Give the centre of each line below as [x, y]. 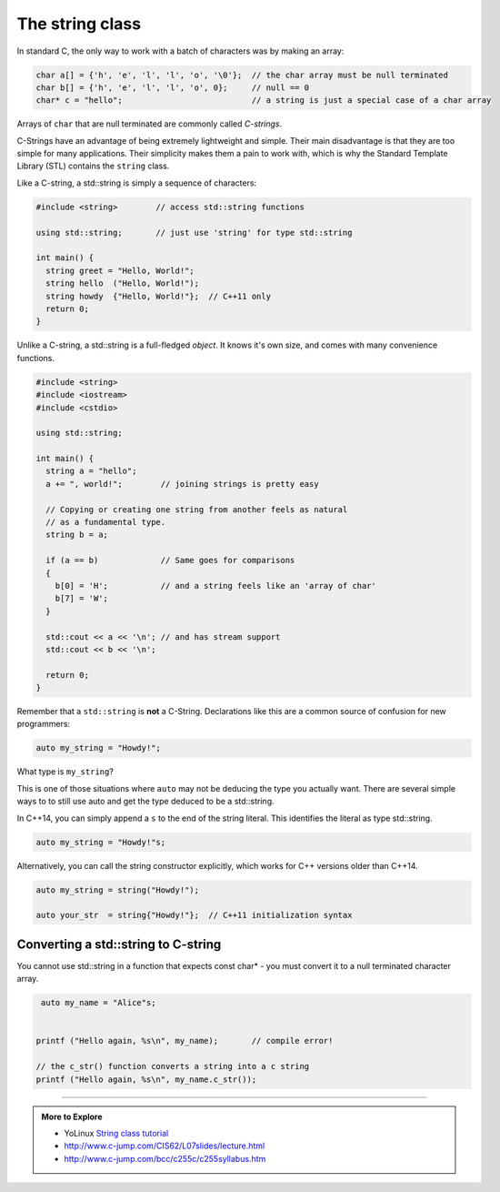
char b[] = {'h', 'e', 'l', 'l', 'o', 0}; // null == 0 [173, 87]
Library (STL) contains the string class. [93, 166]
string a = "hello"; [91, 471]
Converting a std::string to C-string [119, 944]
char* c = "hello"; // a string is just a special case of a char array [264, 101]
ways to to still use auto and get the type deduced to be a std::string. [145, 802]
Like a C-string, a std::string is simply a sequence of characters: [137, 183]
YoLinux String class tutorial [116, 1133]
